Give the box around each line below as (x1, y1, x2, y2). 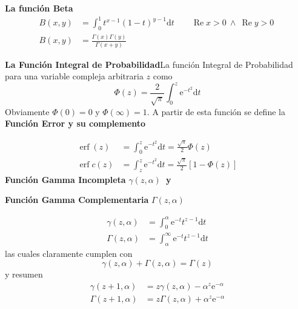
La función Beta (5, 2, 73, 14)
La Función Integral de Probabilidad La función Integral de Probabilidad (5, 58, 293, 70)
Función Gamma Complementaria (5, 193, 149, 206)
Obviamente (5, 105, 50, 118)
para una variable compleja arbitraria (5, 70, 144, 82)
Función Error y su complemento (5, 117, 146, 130)
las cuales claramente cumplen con (5, 247, 133, 259)
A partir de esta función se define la (152, 105, 285, 118)
